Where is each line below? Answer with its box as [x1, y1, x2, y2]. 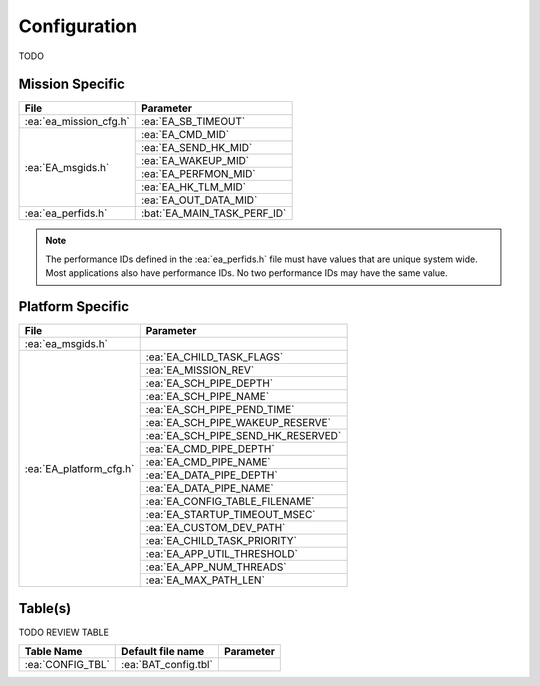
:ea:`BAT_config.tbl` [121, 658, 214, 672]
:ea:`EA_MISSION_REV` [145, 363, 255, 377]
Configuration [18, 15, 138, 37]
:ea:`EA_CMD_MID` [141, 128, 230, 142]
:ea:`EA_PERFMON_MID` [141, 167, 256, 181]
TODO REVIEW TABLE [18, 626, 110, 638]
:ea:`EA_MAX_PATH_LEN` [145, 573, 265, 587]
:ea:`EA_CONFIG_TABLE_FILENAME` [145, 495, 315, 509]
